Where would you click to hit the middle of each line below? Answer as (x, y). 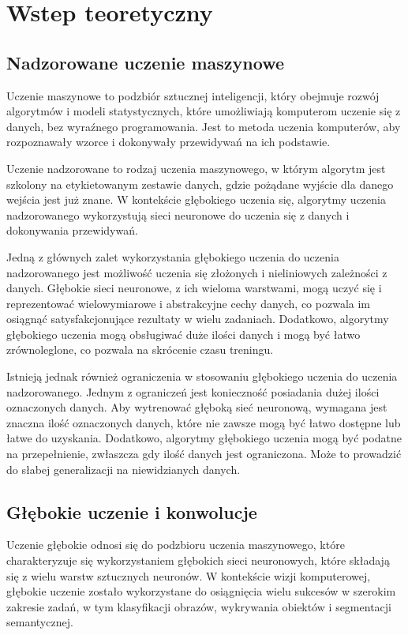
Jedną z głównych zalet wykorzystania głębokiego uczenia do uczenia (173, 256)
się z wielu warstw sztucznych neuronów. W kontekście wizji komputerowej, (189, 575)
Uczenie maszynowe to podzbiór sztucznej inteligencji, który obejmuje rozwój (193, 95)
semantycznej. (40, 622)
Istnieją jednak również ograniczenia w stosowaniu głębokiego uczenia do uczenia (202, 376)
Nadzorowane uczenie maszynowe (145, 62)
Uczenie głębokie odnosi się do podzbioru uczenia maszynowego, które (176, 545)
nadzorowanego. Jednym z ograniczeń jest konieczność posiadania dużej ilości (193, 391)
